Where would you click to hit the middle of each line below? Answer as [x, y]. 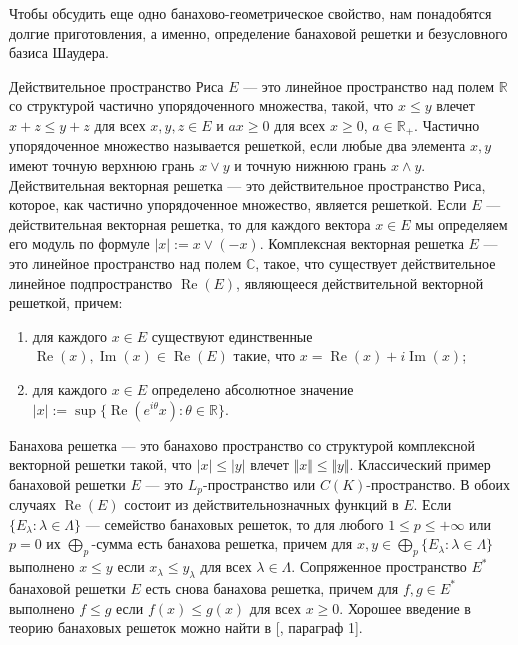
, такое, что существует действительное [375, 262]
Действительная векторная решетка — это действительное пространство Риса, [247, 184]
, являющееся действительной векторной [360, 282]
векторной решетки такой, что [100, 464]
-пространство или [259, 483]
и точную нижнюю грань [310, 165]
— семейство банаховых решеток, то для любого [234, 523]
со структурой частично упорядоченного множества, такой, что [201, 105]
